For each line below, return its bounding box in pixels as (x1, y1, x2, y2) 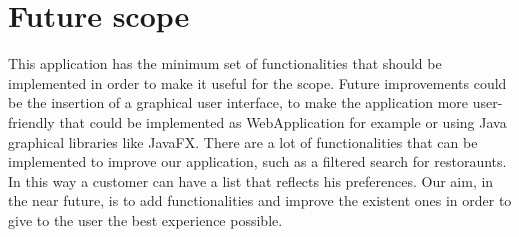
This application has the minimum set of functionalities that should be (8, 53, 442, 74)
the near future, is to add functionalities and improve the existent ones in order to (8, 190, 512, 211)
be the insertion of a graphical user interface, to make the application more (8, 92, 469, 113)
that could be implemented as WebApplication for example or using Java (59, 111, 507, 132)
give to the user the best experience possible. (8, 209, 283, 230)
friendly (8, 111, 55, 132)
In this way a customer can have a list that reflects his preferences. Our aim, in (8, 170, 494, 191)
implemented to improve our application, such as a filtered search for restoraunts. (8, 151, 507, 172)
